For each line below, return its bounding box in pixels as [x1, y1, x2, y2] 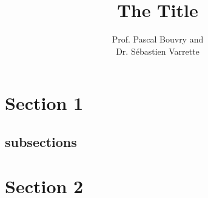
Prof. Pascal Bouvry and [112, 33, 204, 46]
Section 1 [5, 90, 84, 115]
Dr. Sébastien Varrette [116, 44, 200, 57]
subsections [5, 132, 77, 151]
